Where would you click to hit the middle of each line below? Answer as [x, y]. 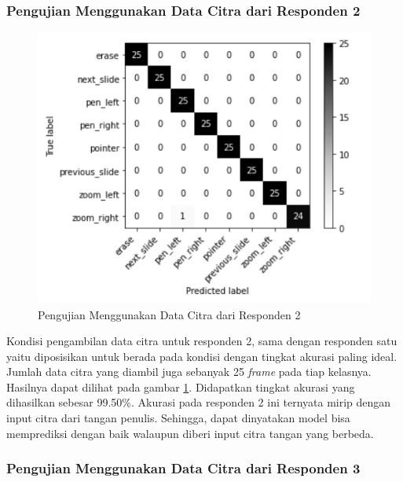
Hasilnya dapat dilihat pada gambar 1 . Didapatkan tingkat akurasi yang [181, 386]
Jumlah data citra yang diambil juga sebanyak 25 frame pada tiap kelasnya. [189, 372]
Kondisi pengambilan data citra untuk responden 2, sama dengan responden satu [202, 341]
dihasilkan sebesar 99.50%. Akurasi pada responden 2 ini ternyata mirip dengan [199, 402]
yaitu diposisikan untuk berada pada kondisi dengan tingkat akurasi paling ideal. [202, 356]
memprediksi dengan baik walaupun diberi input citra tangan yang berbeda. [190, 433]
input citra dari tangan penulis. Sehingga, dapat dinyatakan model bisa [178, 418]
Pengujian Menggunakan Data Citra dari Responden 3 [183, 468]
